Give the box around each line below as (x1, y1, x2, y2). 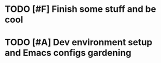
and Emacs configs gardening (4, 47, 131, 59)
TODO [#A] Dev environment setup (4, 37, 153, 48)
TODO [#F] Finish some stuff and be (4, 3, 156, 15)
